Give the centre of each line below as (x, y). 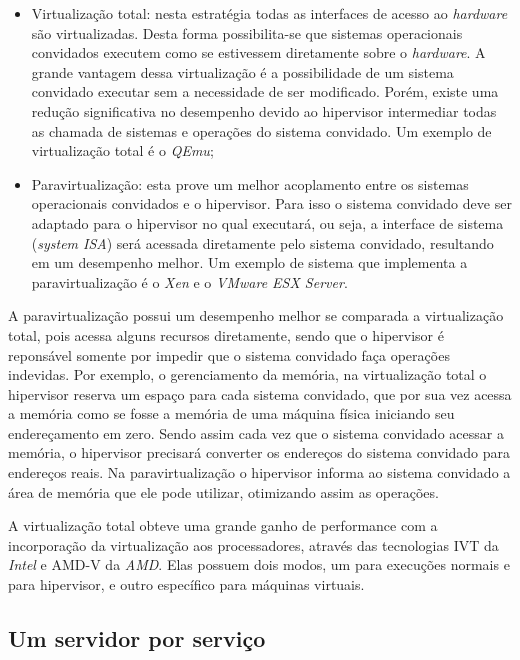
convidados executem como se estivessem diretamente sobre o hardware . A (258, 52)
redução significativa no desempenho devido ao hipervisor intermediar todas (264, 110)
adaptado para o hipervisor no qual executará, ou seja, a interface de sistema (267, 222)
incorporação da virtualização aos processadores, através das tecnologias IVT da (253, 544)
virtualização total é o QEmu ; (122, 150)
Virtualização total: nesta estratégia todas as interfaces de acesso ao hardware (269, 13)
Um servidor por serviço (137, 638)
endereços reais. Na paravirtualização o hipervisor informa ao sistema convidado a (259, 472)
